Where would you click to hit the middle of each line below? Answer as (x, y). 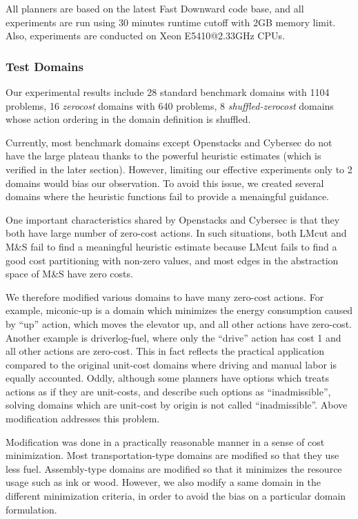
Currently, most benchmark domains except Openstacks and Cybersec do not (169, 142)
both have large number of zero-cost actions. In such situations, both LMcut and (176, 233)
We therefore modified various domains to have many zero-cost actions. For (165, 296)
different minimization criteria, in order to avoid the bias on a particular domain (176, 496)
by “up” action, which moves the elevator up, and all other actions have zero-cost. (179, 323)
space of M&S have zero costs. (69, 274)
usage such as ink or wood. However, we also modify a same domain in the (163, 482)
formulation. (31, 509)
